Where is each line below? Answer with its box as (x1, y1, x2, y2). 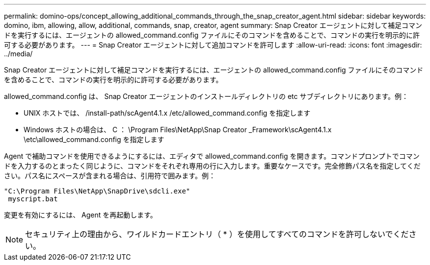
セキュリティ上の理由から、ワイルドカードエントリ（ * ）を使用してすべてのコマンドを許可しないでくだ (25, 229, 409, 239)
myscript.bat (8, 195, 58, 203)
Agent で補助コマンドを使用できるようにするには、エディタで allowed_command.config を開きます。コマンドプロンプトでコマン (4, 152, 420, 160)
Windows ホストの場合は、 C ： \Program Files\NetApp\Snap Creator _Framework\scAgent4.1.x (24, 125, 332, 134)
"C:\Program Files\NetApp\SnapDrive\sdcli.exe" (4, 187, 190, 195)
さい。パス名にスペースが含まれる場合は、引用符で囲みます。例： (4, 171, 215, 180)
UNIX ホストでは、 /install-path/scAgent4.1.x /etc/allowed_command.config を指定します (24, 109, 311, 117)
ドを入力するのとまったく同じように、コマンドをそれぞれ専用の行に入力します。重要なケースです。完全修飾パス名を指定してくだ (4, 162, 421, 170)
